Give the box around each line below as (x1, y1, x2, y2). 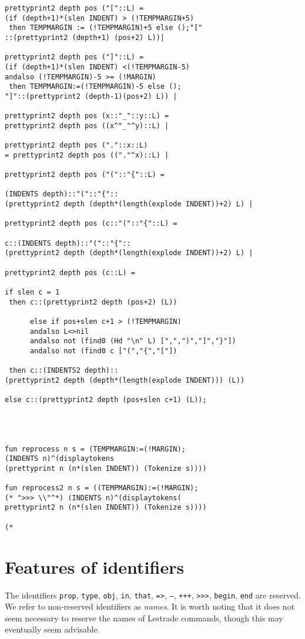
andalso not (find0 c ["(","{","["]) (29, 346, 177, 355)
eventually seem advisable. (5, 623, 100, 635)
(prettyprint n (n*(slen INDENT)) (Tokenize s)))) (5, 464, 207, 473)
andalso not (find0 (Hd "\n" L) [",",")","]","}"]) (29, 337, 236, 346)
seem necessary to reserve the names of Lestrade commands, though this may (5, 611, 283, 624)
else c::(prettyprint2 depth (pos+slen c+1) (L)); (5, 396, 207, 404)
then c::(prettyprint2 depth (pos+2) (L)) (9, 297, 177, 306)
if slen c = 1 (5, 288, 60, 297)
